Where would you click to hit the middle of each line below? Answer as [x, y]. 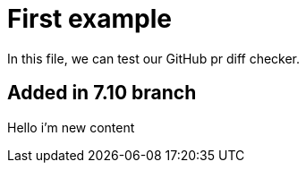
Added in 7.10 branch [102, 93]
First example [90, 19]
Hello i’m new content [71, 127]
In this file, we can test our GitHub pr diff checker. [154, 58]
